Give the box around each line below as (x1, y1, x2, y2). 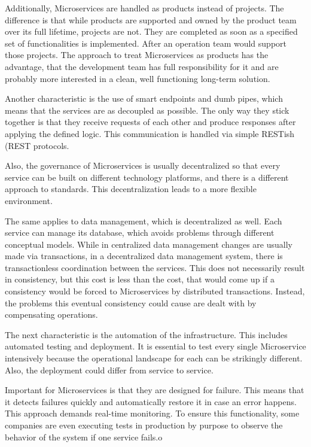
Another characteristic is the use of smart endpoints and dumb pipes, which (5, 92, 283, 105)
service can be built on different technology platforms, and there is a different (5, 171, 289, 183)
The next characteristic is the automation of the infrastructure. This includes (5, 328, 288, 340)
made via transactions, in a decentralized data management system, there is (5, 250, 283, 262)
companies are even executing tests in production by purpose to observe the (5, 419, 283, 431)
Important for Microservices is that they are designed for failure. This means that (5, 384, 304, 396)
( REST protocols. (5, 139, 69, 151)
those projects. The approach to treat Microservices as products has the (5, 48, 269, 61)
